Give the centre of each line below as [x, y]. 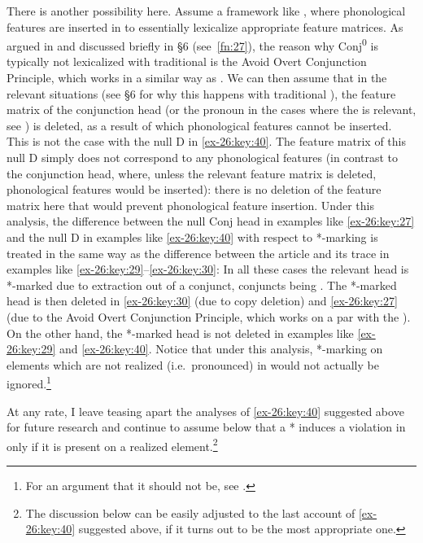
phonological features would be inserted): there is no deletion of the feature [194, 189]
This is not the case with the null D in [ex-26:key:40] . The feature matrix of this [206, 141]
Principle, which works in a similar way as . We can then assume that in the [197, 78]
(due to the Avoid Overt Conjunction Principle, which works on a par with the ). [209, 316]
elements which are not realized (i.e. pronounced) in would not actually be [193, 364]
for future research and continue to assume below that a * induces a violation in [206, 427]
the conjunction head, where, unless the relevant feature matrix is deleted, [192, 173]
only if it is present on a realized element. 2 [112, 444]
